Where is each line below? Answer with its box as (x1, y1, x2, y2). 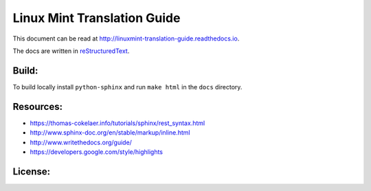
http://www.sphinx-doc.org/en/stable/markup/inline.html (30, 128, 190, 137)
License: (12, 166, 51, 177)
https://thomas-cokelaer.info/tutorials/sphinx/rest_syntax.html (30, 119, 205, 127)
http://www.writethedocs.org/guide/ (30, 138, 132, 146)
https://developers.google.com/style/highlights (30, 148, 163, 156)
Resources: (12, 100, 63, 113)
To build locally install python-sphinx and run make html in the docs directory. (12, 82, 243, 91)
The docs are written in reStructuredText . (12, 47, 130, 55)
